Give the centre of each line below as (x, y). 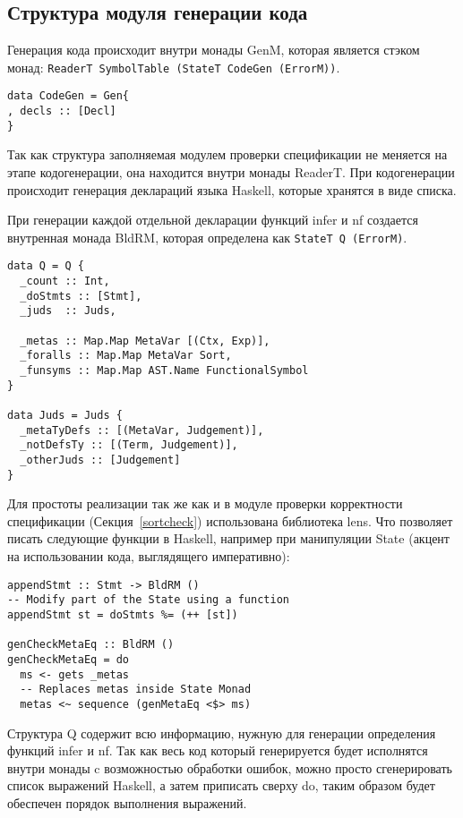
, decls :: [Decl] (62, 111)
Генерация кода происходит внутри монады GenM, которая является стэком (214, 50)
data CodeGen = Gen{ (69, 96)
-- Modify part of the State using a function (148, 600)
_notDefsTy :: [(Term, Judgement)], (129, 445)
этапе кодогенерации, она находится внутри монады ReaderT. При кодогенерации (231, 172)
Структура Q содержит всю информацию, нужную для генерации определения (222, 733)
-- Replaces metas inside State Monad (136, 690)
